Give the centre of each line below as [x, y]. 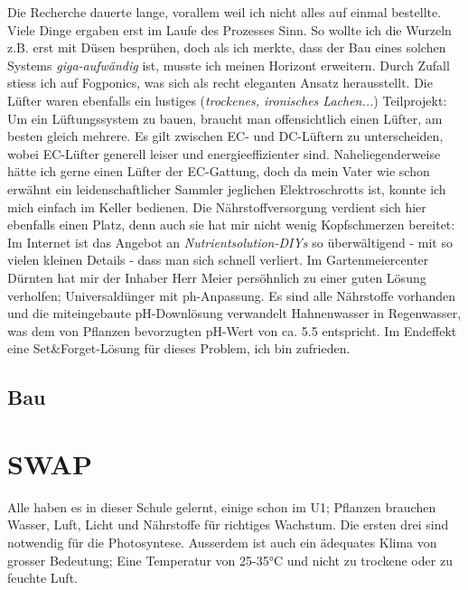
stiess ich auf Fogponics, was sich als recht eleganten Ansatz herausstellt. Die [220, 83]
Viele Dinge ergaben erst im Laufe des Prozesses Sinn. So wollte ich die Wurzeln [229, 29]
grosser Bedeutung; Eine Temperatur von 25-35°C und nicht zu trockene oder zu [230, 560]
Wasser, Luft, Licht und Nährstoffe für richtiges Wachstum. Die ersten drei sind [228, 524]
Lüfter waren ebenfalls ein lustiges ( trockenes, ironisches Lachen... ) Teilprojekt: [227, 100]
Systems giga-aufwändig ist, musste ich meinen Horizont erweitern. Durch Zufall [229, 65]
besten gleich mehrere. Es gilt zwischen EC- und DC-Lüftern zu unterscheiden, [225, 136]
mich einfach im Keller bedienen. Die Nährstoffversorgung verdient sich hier [217, 206]
